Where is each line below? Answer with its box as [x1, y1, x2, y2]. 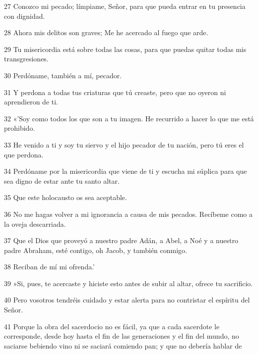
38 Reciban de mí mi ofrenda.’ [4, 261, 95, 272]
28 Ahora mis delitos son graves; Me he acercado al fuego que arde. [4, 27, 208, 38]
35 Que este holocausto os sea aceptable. [4, 192, 127, 202]
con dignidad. [4, 10, 45, 21]
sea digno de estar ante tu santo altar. [4, 175, 120, 186]
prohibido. [4, 123, 35, 133]
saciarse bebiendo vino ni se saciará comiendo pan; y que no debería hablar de [4, 340, 242, 351]
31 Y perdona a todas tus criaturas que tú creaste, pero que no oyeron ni [4, 87, 226, 97]
